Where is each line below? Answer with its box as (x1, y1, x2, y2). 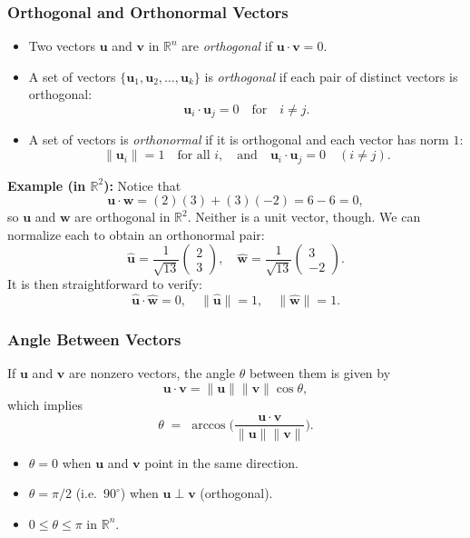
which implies (7, 394, 83, 413)
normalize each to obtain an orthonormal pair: (7, 224, 265, 244)
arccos (191, 418, 226, 432)
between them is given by (249, 364, 391, 383)
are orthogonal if (181, 36, 273, 55)
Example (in (7, 175, 86, 194)
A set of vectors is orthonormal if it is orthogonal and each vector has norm (28, 130, 449, 149)
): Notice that (103, 175, 181, 194)
